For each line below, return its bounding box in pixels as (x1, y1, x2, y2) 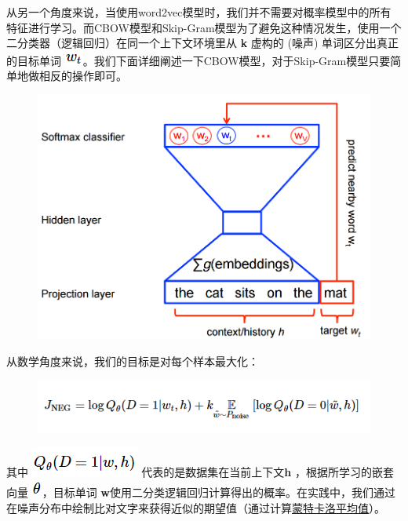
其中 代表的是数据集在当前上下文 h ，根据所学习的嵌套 (6, 463, 394, 479)
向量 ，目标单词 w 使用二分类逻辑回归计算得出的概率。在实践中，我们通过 (6, 484, 395, 501)
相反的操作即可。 (38, 67, 127, 84)
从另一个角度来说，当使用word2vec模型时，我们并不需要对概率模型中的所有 (6, 4, 392, 20)
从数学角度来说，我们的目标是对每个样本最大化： (6, 353, 259, 370)
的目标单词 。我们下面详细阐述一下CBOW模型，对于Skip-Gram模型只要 (6, 52, 391, 68)
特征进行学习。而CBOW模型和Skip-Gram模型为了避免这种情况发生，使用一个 (6, 19, 402, 35)
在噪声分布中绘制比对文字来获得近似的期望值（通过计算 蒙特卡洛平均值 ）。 (6, 499, 385, 516)
